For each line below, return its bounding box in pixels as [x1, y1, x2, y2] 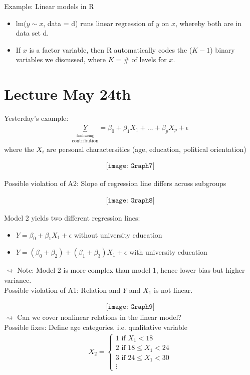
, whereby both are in [175, 18, 241, 28]
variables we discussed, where [16, 54, 106, 65]
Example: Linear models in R [4, 1, 94, 11]
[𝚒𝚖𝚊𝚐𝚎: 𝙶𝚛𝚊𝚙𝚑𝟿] [106, 303, 155, 311]
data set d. [16, 28, 49, 38]
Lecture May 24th [4, 84, 131, 104]
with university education [129, 247, 207, 257]
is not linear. [154, 284, 193, 295]
